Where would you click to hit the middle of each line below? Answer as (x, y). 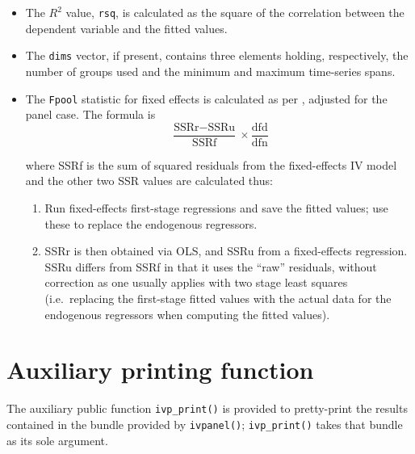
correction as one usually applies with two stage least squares (196, 282)
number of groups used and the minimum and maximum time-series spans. (210, 71)
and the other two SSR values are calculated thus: (149, 181)
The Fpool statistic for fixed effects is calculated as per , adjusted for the (206, 98)
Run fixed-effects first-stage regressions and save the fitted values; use (216, 208)
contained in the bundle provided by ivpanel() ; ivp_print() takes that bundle (205, 424)
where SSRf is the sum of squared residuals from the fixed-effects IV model (211, 164)
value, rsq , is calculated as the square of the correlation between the (235, 12)
